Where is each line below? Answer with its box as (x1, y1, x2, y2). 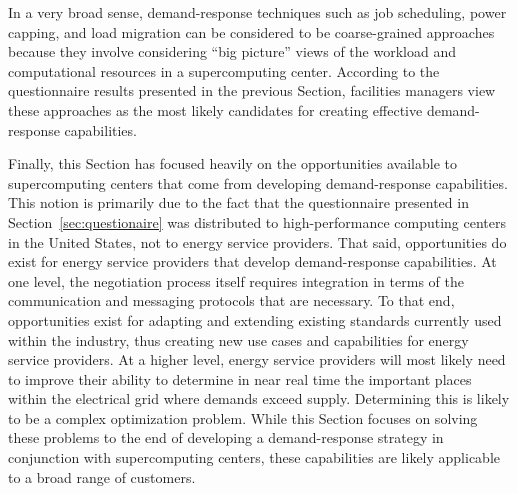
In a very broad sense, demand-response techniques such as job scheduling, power (8, 2, 507, 22)
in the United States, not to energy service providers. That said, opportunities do (8, 231, 507, 252)
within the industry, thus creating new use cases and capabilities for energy (8, 329, 469, 350)
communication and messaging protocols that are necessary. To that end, (8, 290, 455, 311)
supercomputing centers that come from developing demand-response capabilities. (8, 172, 508, 193)
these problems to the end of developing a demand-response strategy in (8, 427, 444, 448)
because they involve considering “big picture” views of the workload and (8, 41, 456, 62)
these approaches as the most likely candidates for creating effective (8, 99, 423, 120)
